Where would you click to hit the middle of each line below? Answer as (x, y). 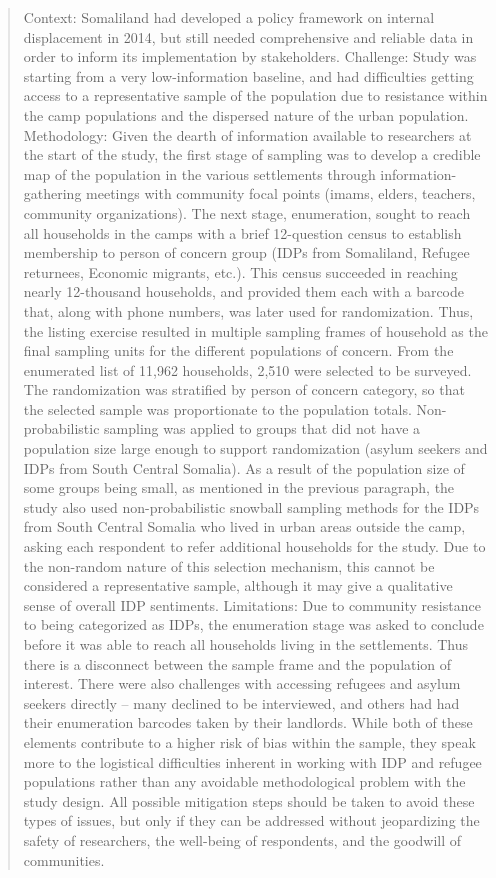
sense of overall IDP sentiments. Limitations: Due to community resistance (252, 604)
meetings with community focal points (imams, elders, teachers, (281, 193)
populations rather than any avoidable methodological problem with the (244, 781)
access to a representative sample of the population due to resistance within (255, 95)
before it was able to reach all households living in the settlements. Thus (246, 644)
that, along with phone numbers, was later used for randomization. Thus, (248, 310)
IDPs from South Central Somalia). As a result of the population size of (244, 467)
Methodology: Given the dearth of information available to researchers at (247, 134)
